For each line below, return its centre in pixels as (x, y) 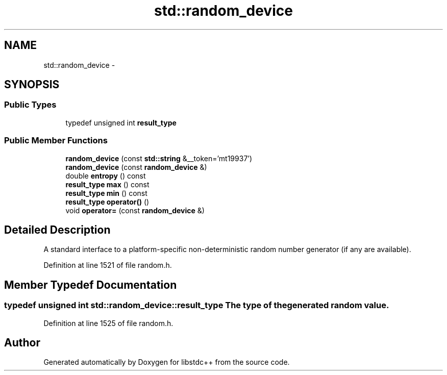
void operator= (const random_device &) (135, 210)
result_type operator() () (107, 202)
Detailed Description (57, 230)
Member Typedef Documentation (91, 285)
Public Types (30, 105)
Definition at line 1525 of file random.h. (108, 323)
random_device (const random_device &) (136, 167)
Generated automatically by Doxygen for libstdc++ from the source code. (167, 362)
